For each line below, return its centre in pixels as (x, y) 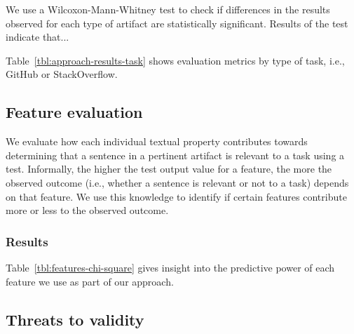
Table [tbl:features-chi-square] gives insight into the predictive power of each (170, 267)
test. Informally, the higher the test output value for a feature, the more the (169, 169)
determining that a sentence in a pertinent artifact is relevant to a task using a (175, 155)
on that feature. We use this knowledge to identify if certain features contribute (176, 196)
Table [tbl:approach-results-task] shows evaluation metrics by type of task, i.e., (175, 60)
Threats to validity (75, 319)
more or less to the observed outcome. (87, 210)
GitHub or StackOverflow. (62, 74)
